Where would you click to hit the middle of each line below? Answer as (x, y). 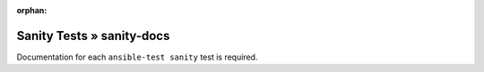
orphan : (32, 10)
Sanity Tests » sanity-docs (93, 36)
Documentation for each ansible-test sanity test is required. (137, 57)
